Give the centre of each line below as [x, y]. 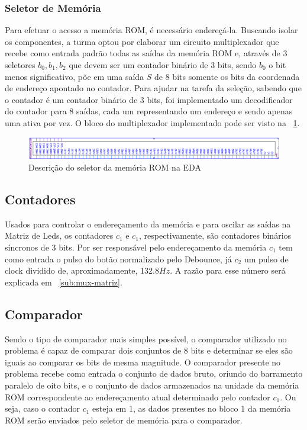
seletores [20, 65]
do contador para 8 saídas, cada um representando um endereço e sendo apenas [149, 111]
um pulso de [266, 259]
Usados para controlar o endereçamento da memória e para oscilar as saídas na [148, 224]
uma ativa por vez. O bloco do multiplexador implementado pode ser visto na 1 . [152, 122]
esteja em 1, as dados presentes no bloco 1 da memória [192, 408]
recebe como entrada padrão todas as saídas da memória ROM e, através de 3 [146, 53]
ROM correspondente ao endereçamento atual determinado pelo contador [138, 397]
